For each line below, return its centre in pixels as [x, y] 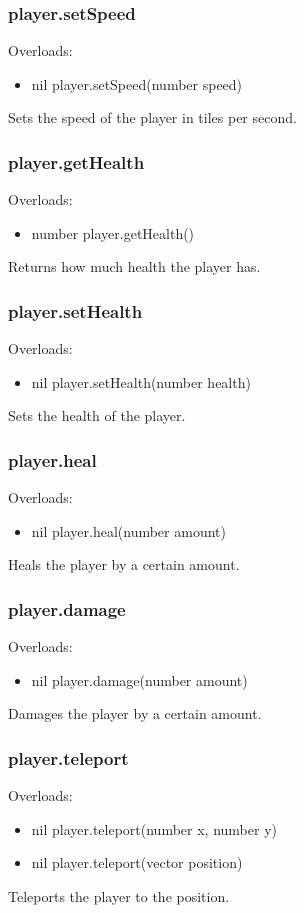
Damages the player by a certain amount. [135, 713]
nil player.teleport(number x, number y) [154, 828]
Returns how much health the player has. [134, 266]
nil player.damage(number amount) [139, 679]
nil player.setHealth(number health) [141, 381]
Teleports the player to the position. [119, 896]
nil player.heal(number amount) [128, 530]
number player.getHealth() [113, 232]
